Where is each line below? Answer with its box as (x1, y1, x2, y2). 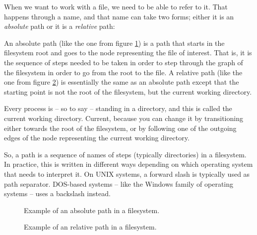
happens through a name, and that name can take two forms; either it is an (4, 11, 234, 21)
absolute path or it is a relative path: (4, 21, 115, 31)
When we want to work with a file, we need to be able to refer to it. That (4, 1, 228, 11)
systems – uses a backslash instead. (4, 188, 111, 199)
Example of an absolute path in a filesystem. (24, 205, 160, 215)
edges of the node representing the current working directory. (4, 132, 190, 143)
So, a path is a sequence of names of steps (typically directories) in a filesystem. (4, 149, 247, 159)
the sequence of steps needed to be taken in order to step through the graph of (4, 57, 243, 67)
